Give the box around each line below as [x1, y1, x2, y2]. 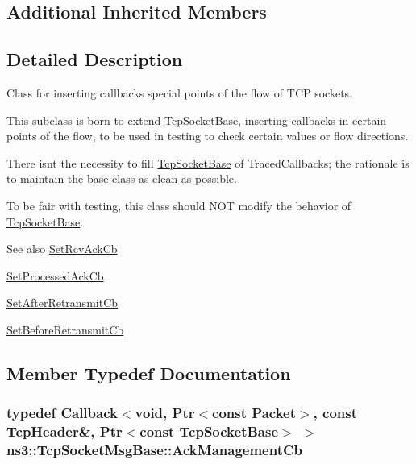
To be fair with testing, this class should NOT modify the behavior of [6, 197, 352, 213]
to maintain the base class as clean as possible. [6, 170, 237, 187]
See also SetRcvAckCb [6, 240, 118, 257]
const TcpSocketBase [139, 421, 279, 441]
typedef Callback [6, 403, 118, 423]
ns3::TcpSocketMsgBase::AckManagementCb [6, 440, 303, 460]
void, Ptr [135, 403, 195, 423]
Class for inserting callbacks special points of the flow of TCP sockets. [6, 84, 353, 101]
